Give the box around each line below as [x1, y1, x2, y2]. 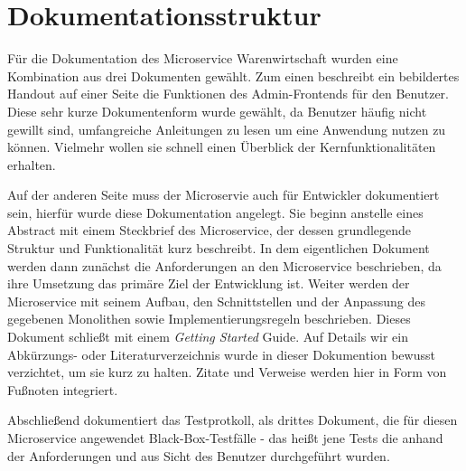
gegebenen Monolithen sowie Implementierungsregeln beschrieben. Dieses [7, 309, 411, 328]
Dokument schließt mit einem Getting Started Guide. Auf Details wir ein [7, 327, 408, 346]
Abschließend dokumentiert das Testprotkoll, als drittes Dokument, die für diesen [7, 410, 458, 429]
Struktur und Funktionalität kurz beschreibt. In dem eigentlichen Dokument [7, 239, 430, 258]
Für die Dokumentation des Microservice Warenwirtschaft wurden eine [7, 49, 398, 68]
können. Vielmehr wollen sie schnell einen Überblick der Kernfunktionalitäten [7, 137, 436, 156]
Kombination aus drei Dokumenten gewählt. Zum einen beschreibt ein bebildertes [7, 66, 460, 85]
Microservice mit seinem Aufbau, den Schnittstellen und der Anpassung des [7, 291, 425, 310]
